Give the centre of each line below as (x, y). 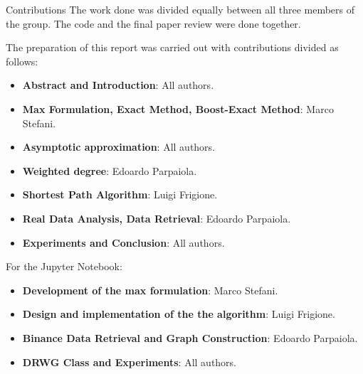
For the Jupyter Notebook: (64, 266)
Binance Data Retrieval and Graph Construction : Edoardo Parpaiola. (190, 337)
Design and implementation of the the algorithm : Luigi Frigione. (179, 314)
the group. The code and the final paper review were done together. (153, 23)
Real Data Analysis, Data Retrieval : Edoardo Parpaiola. (157, 218)
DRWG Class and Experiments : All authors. (130, 362)
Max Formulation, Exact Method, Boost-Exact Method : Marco (178, 108)
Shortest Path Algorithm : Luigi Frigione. (120, 194)
